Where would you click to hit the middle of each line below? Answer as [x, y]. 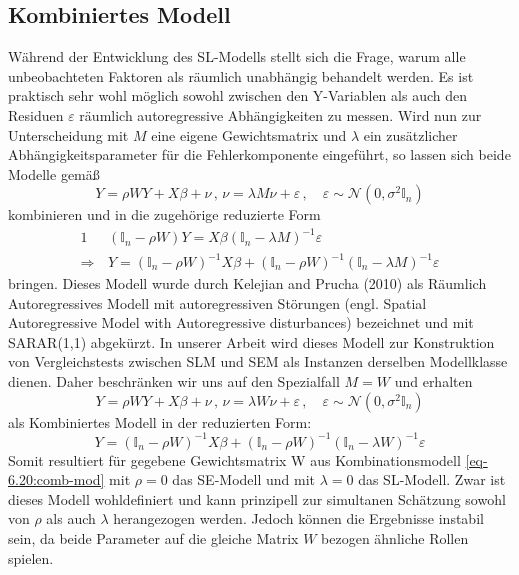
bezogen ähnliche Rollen [395, 538]
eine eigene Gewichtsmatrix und [249, 134]
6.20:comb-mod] [56, 479]
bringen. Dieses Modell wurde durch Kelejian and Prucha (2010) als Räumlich [247, 283]
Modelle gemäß [54, 173]
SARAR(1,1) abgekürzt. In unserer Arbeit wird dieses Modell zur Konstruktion [251, 341]
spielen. [31, 557]
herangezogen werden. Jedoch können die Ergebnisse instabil [298, 518]
